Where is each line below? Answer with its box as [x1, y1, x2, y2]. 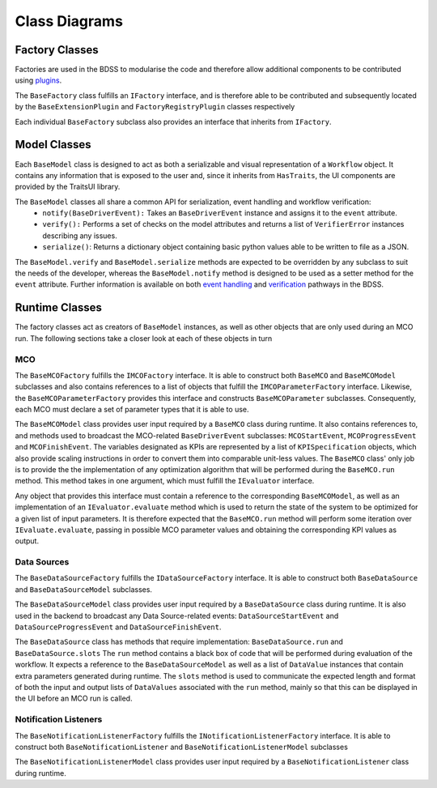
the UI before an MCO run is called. [15, 693, 133, 704]
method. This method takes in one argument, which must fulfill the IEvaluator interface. [15, 476, 315, 486]
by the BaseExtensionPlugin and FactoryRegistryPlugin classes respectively [15, 102, 295, 112]
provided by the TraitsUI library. [15, 182, 121, 192]
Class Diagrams [15, 12, 123, 30]
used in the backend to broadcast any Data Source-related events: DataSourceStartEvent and [15, 611, 339, 620]
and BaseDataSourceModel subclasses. [15, 584, 153, 594]
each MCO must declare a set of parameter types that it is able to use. [15, 405, 249, 415]
